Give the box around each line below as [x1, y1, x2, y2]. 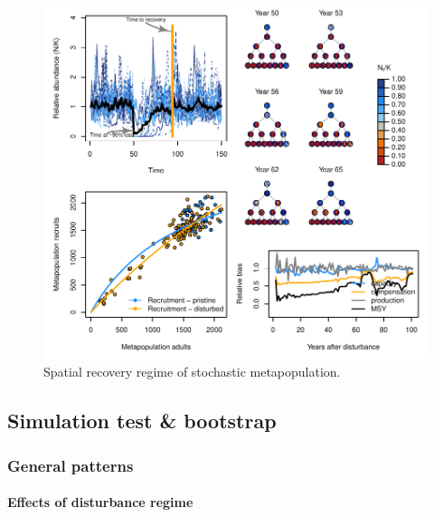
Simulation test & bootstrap [7, 407, 277, 435]
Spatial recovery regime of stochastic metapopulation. [43, 362, 341, 381]
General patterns [7, 454, 134, 476]
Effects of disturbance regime [7, 493, 193, 512]
